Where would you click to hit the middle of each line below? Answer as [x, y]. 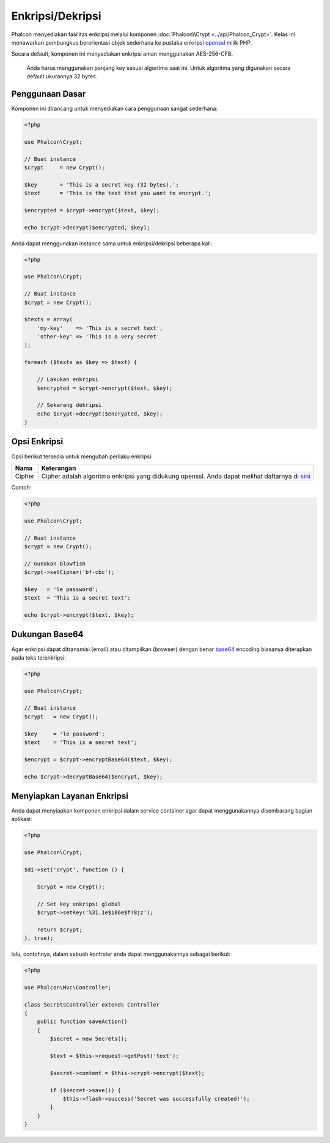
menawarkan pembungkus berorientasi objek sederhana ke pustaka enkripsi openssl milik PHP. [132, 42]
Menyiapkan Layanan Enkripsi [70, 796]
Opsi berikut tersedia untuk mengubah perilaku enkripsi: [82, 456]
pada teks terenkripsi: [39, 657]
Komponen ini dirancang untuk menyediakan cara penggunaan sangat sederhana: [115, 109]
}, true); [39, 938]
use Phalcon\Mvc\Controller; [68, 987]
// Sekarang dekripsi [69, 405]
